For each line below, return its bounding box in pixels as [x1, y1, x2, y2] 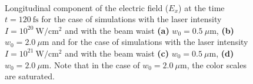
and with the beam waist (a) [65, 24, 169, 36]
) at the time [178, 1, 225, 13]
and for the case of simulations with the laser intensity [52, 36, 248, 48]
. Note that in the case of [49, 58, 140, 71]
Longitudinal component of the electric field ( [5, 1, 169, 13]
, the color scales [187, 58, 247, 71]
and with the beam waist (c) [65, 47, 169, 59]
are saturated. [5, 70, 55, 82]
